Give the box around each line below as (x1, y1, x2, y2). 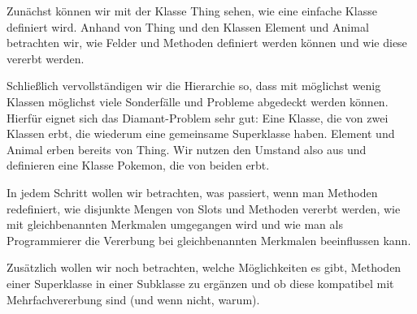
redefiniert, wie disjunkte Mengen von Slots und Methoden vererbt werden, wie (7, 200, 401, 217)
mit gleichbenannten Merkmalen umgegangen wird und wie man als (7, 216, 343, 233)
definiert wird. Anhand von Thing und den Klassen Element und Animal (7, 18, 369, 35)
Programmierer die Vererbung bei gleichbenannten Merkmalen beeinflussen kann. (7, 231, 411, 248)
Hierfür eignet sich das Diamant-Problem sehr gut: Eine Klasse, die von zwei (7, 109, 389, 126)
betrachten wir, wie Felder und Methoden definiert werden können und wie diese (7, 34, 407, 51)
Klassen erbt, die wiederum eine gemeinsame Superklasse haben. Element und (7, 125, 395, 142)
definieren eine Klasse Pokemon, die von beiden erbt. (7, 157, 270, 174)
